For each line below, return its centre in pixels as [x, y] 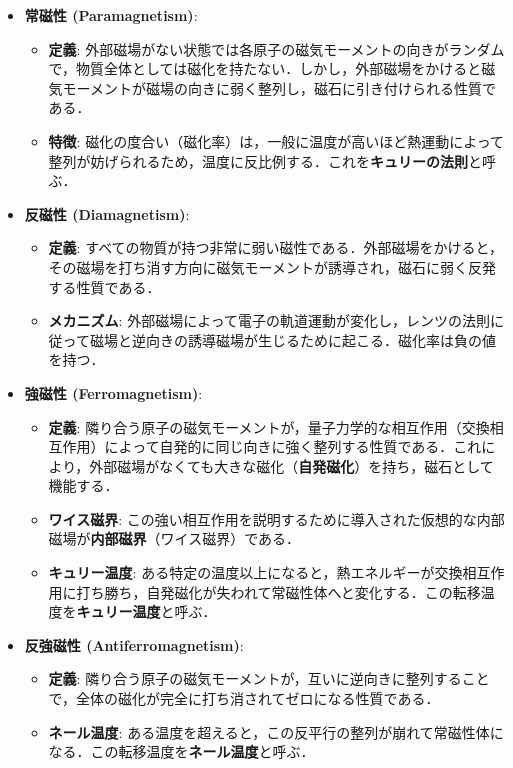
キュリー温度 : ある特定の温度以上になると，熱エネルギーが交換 [255, 572]
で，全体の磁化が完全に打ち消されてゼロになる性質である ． [244, 698]
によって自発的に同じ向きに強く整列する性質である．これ [293, 446]
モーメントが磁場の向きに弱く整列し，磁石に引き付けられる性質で [279, 87]
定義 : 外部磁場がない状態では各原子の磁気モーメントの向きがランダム [276, 48]
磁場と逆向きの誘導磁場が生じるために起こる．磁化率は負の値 [292, 339]
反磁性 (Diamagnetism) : [107, 213]
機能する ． [83, 485]
